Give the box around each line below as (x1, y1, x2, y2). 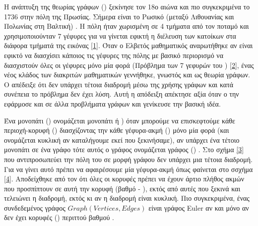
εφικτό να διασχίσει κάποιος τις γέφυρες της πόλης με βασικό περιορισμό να (4, 50, 224, 60)
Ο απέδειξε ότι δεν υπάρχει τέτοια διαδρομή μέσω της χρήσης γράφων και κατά (4, 79, 234, 89)
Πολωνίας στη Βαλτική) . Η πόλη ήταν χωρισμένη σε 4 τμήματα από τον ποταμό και (4, 21, 249, 31)
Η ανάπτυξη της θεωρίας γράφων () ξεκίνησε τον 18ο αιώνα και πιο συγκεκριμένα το (4, 1, 250, 11)
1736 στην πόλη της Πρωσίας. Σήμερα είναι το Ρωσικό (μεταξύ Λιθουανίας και (4, 11, 234, 21)
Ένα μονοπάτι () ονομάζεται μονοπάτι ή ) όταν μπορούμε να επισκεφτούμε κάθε (4, 115, 235, 125)
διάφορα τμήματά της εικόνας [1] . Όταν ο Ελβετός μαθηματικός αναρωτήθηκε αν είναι (4, 40, 253, 51)
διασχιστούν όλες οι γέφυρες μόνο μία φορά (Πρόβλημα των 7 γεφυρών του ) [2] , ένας (4, 59, 254, 70)
